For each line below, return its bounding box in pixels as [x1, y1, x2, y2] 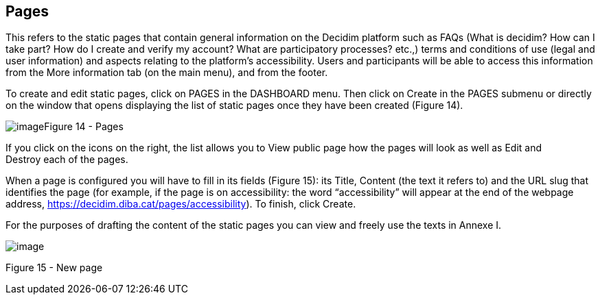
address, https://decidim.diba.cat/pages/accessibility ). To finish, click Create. [5, 198, 356, 210]
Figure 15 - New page [5, 262, 103, 274]
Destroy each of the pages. [5, 153, 128, 166]
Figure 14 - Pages [44, 121, 124, 133]
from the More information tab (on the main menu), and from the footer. [5, 66, 328, 79]
